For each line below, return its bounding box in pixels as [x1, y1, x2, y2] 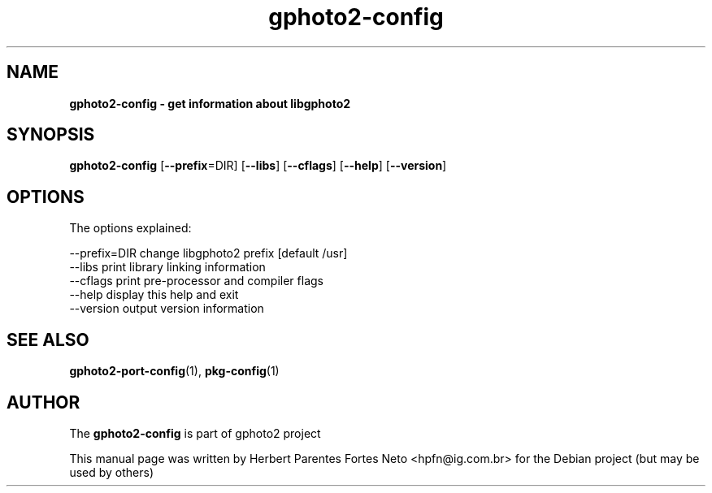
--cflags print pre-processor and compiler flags [69, 274, 323, 288]
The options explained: [69, 221, 192, 236]
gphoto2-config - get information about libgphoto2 [69, 96, 351, 110]
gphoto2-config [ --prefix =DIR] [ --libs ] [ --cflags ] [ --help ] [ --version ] [69, 158, 447, 173]
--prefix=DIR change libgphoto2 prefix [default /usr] [69, 246, 348, 261]
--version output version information [69, 301, 264, 316]
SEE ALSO [7, 329, 89, 350]
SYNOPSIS [7, 124, 95, 145]
